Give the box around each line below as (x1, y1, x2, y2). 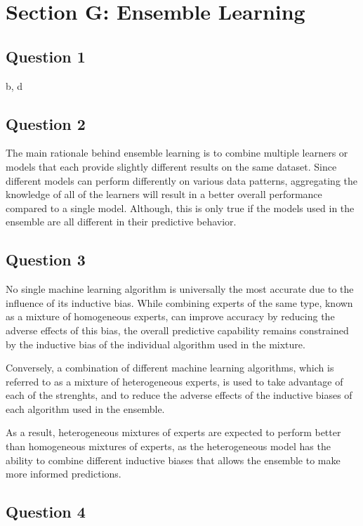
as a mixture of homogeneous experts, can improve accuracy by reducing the (6, 309, 335, 324)
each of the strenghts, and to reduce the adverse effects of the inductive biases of (6, 388, 352, 402)
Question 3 (6, 249, 86, 270)
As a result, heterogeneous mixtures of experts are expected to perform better (6, 425, 341, 440)
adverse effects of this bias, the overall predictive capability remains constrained (6, 322, 349, 337)
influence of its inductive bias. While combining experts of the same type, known (6, 295, 353, 310)
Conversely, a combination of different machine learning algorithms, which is (6, 360, 334, 375)
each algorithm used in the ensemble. (6, 401, 165, 416)
